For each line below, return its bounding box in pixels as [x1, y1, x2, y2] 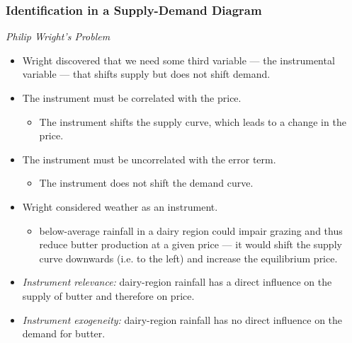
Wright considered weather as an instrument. [22, 199, 218, 214]
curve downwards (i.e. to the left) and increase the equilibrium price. [39, 250, 338, 265]
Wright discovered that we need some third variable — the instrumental [22, 52, 335, 67]
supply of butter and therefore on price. [22, 288, 195, 303]
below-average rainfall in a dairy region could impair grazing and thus [39, 223, 343, 238]
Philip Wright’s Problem [6, 29, 110, 44]
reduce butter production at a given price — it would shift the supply [39, 237, 342, 252]
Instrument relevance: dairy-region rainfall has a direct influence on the [22, 274, 332, 289]
